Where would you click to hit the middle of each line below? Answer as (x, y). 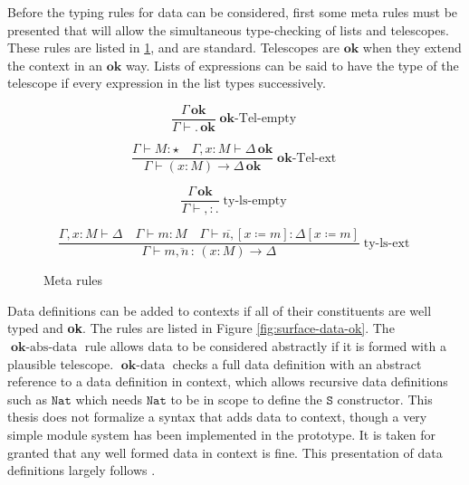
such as (28, 399)
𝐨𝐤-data (143, 365)
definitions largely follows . (81, 470)
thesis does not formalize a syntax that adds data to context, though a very (217, 417)
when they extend (412, 48)
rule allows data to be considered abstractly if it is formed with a (265, 346)
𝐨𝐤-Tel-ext (307, 158)
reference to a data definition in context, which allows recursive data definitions (228, 381)
